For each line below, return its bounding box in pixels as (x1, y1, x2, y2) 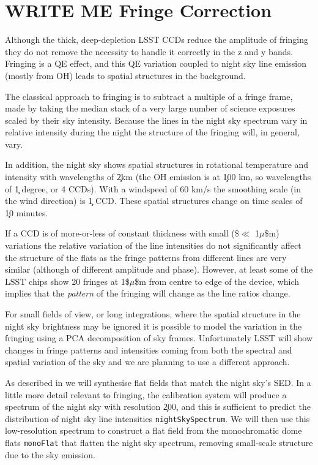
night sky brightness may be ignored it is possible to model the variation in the (5, 319, 302, 332)
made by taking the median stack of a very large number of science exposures (5, 102, 295, 115)
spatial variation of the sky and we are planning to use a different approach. (5, 355, 290, 368)
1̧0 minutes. (5, 206, 48, 219)
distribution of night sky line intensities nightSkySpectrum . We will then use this (5, 412, 310, 425)
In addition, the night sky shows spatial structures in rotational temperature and (5, 158, 309, 171)
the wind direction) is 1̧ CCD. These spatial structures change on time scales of (5, 194, 303, 207)
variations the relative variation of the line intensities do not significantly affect (5, 239, 301, 252)
